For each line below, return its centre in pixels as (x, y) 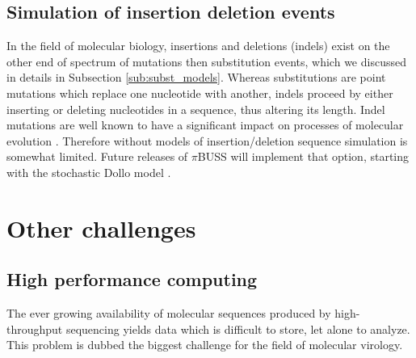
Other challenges (101, 227)
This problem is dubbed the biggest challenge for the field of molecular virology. (205, 345)
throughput (35, 329)
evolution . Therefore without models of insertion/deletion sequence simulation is (207, 140)
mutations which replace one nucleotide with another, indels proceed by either (200, 93)
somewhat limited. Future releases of (97, 156)
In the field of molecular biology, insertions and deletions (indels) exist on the (198, 46)
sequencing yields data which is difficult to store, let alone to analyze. (238, 329)
